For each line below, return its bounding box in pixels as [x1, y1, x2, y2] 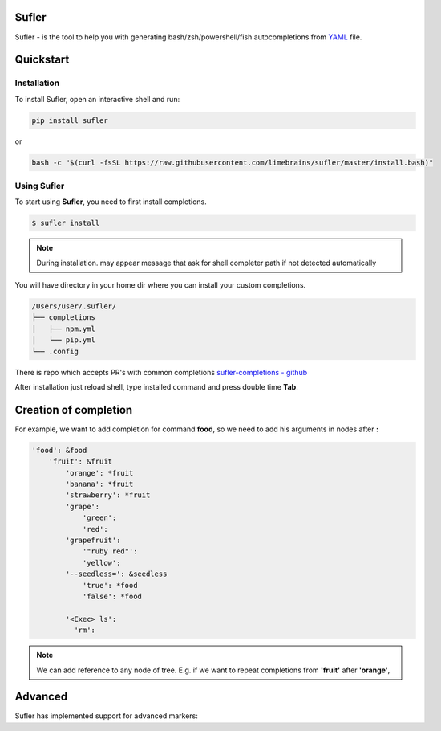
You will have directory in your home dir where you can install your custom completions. [14, 280, 306, 290]
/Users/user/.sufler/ [31, 302, 117, 311]
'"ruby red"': [82, 547, 138, 556]
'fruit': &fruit [48, 457, 112, 466]
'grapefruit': [65, 536, 121, 545]
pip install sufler [31, 116, 108, 125]
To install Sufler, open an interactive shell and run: [14, 94, 180, 104]
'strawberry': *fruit [65, 491, 151, 500]
